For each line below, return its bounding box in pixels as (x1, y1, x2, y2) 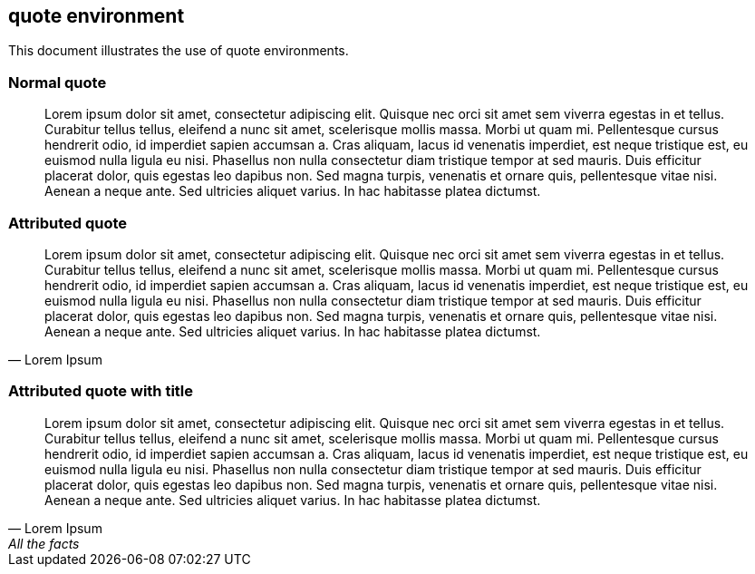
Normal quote (8, 73, 107, 92)
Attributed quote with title (8, 382, 194, 401)
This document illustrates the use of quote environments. (8, 43, 349, 59)
